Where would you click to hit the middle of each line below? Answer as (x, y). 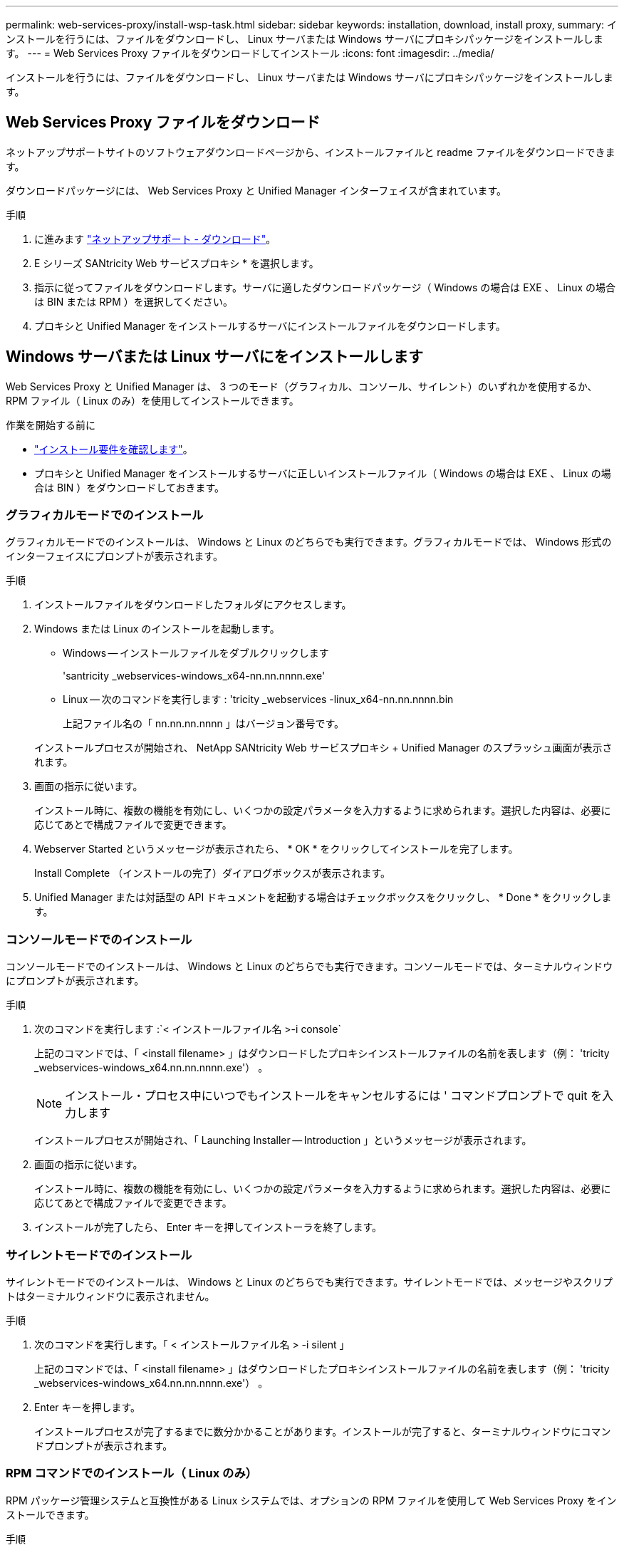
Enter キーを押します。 (88, 1407)
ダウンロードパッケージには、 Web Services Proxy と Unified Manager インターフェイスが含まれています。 (256, 190)
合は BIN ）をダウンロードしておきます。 (130, 487)
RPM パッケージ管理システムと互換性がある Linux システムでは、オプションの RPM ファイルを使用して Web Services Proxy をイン (311, 1500)
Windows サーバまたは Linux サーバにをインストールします (214, 357)
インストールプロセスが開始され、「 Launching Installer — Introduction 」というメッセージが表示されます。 (283, 1140)
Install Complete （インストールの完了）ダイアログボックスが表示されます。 (213, 873)
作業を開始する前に (51, 425)
